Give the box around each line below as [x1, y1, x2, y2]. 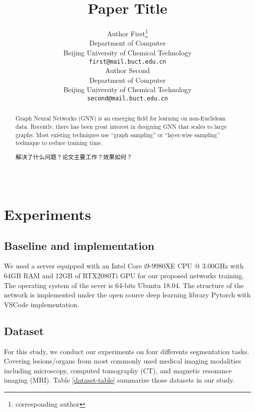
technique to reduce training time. [15, 139, 102, 147]
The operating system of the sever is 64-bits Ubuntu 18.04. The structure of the [4, 280, 244, 290]
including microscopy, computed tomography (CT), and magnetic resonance [4, 365, 232, 375]
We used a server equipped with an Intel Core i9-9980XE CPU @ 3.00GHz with [4, 261, 244, 271]
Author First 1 [107, 27, 148, 38]
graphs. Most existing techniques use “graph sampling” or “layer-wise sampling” [15, 130, 220, 139]
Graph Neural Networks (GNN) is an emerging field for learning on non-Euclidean [15, 114, 226, 122]
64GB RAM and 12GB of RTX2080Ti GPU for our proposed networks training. [4, 270, 244, 280]
